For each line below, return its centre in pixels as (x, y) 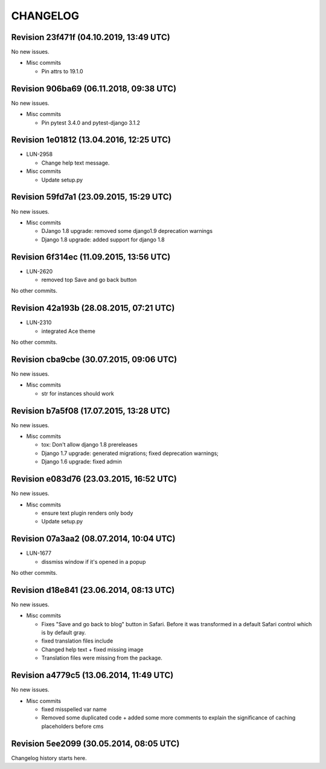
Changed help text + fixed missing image (92, 649)
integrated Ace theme (69, 331)
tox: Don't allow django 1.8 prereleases (90, 445)
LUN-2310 (39, 322)
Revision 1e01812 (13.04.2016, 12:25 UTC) (91, 140)
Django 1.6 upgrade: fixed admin (81, 462)
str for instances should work (78, 393)
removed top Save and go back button (89, 280)
